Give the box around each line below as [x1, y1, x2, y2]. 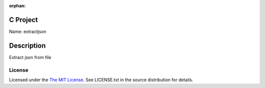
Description [9, 41, 46, 50]
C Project [9, 15, 38, 24]
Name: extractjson [9, 29, 47, 34]
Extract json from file [9, 54, 52, 60]
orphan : [9, 3, 26, 8]
